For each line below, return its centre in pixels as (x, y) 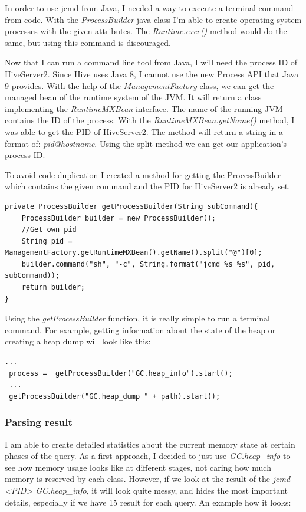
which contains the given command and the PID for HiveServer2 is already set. (148, 186)
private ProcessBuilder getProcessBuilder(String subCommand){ (131, 206)
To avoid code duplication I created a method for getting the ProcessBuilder (143, 174)
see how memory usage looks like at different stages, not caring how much (138, 467)
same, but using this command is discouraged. (88, 42)
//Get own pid (49, 230)
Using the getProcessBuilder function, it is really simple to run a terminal (138, 318)
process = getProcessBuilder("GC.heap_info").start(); (121, 373)
